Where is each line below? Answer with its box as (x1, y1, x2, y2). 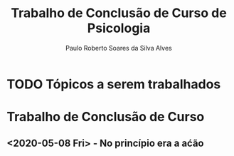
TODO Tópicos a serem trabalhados (6, 76, 221, 92)
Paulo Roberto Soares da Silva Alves (65, 43, 172, 52)
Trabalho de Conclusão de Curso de (11, 5, 227, 21)
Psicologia (87, 20, 151, 36)
